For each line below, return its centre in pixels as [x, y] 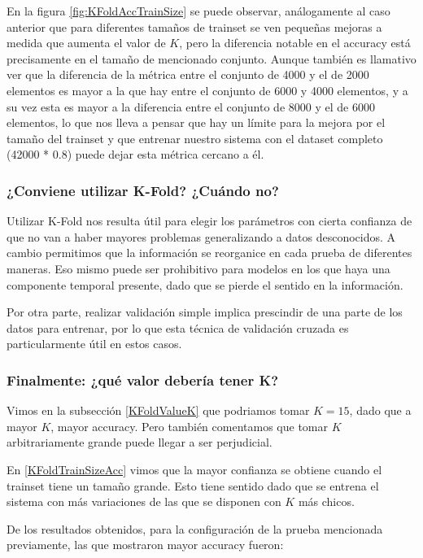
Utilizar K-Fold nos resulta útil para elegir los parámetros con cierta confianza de [209, 221]
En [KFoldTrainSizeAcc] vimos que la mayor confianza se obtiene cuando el [194, 469]
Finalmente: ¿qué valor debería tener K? [143, 379]
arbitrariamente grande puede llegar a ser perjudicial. [140, 442]
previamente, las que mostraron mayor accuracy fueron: [145, 545]
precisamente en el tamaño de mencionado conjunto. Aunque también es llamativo [211, 58]
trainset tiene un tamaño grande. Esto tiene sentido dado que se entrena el [193, 485]
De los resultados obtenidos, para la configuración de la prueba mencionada [195, 528]
